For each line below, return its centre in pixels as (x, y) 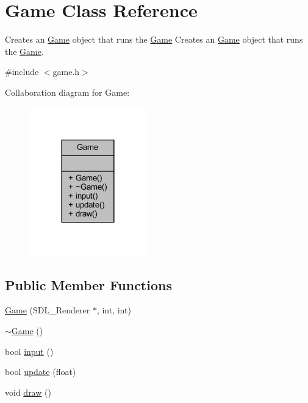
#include (22, 72)
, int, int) (114, 310)
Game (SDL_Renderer (48, 310)
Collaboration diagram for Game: (67, 92)
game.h (66, 72)
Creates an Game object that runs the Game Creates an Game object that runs (154, 39)
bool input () (29, 351)
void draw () (28, 392)
